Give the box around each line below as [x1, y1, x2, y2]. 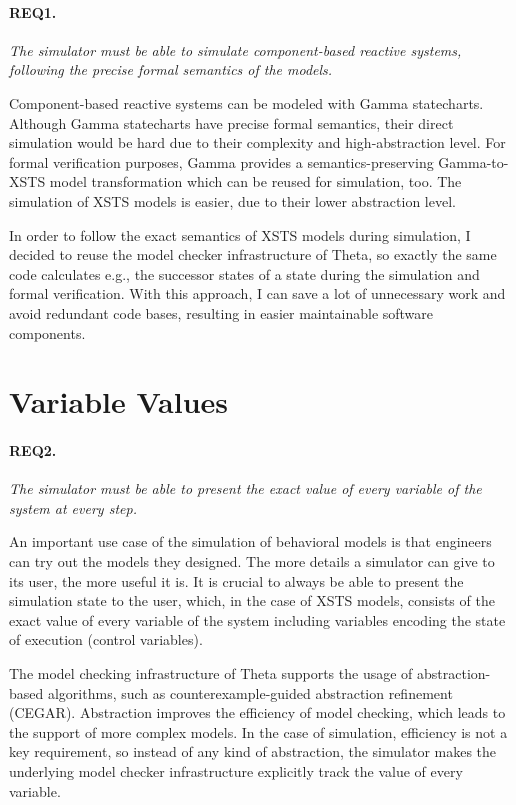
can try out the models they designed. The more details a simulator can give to [9, 551, 495, 572]
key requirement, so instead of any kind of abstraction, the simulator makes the [9, 741, 497, 762]
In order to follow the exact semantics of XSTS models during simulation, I [9, 224, 471, 245]
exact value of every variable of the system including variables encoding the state [9, 609, 506, 630]
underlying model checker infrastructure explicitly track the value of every [9, 761, 463, 781]
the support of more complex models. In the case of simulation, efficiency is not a [9, 721, 508, 742]
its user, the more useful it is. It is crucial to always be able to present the [9, 570, 464, 591]
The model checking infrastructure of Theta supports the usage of [9, 663, 413, 684]
